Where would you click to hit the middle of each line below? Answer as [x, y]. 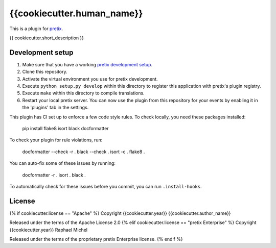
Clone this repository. [45, 72]
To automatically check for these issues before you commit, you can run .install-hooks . [106, 186]
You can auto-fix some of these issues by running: [63, 163]
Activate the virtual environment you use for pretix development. [90, 79]
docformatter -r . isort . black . [54, 175]
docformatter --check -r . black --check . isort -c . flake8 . [84, 152]
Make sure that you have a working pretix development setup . [87, 64]
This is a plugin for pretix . [36, 29]
